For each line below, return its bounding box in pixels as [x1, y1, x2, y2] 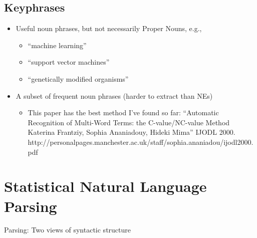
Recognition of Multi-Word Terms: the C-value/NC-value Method [28, 117, 230, 127]
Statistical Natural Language [4, 176, 207, 196]
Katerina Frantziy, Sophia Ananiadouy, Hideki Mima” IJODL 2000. [28, 127, 235, 137]
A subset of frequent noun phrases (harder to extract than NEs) [16, 90, 213, 101]
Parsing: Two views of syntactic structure [4, 224, 131, 235]
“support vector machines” [28, 57, 110, 67]
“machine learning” [28, 40, 87, 50]
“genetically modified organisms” [28, 73, 129, 84]
